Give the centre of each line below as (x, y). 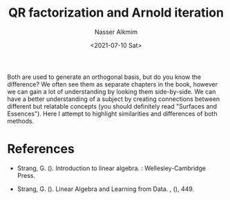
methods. (21, 121)
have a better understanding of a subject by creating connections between (114, 99)
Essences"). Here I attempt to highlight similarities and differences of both (112, 113)
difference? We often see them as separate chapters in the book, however (113, 84)
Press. (26, 175)
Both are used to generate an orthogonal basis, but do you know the (104, 77)
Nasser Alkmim (116, 32)
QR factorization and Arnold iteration (116, 13)
